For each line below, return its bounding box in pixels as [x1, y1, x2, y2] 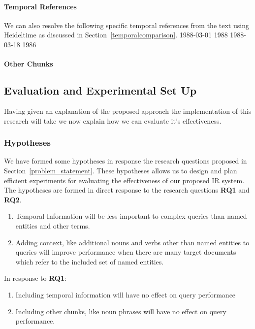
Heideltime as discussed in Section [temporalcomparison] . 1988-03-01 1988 [4, 30, 228, 40]
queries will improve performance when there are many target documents [15, 247, 236, 257]
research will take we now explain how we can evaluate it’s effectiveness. [4, 115, 222, 126]
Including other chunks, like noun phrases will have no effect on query [15, 306, 226, 316]
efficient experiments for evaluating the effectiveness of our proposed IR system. [4, 175, 245, 185]
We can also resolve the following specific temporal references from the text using [4, 20, 249, 30]
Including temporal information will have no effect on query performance [15, 289, 236, 299]
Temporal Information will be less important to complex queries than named [15, 211, 247, 221]
